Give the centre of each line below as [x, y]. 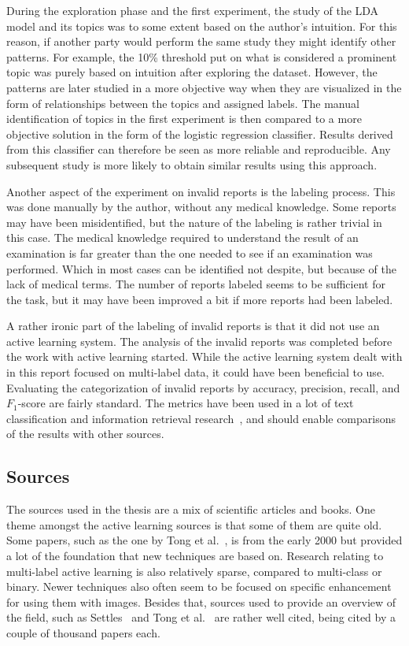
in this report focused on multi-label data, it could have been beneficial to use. [195, 372]
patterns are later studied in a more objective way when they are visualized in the [204, 87]
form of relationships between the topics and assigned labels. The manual [183, 103]
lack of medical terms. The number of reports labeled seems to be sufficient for [196, 284]
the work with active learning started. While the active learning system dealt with [204, 356]
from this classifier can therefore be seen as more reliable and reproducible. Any [199, 149]
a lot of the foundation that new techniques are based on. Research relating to [195, 556]
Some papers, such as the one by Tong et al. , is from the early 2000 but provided [204, 540]
